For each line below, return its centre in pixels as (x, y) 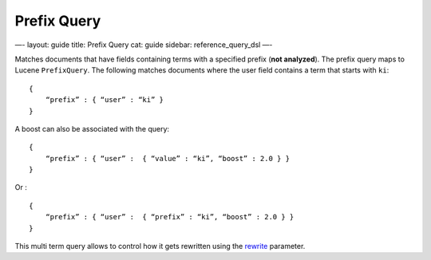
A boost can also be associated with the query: (92, 128)
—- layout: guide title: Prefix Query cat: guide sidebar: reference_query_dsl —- (144, 45)
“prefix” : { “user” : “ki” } (104, 100)
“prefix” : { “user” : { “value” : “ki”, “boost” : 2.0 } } (168, 158)
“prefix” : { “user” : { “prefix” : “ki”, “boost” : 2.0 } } (170, 217)
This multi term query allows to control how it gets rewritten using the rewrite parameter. (160, 246)
